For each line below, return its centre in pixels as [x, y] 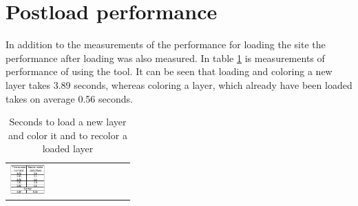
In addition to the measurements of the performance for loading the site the [166, 44]
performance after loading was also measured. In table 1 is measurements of [165, 58]
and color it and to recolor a [68, 135]
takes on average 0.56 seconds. [69, 98]
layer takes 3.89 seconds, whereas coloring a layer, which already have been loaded [179, 84]
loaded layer [68, 148]
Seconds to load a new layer [68, 122]
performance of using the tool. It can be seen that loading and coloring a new [169, 71]
